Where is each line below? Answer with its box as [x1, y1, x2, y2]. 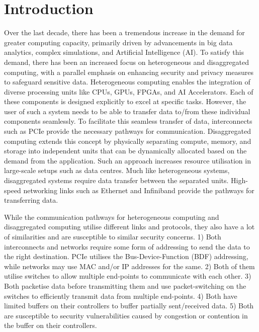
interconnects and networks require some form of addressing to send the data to [4, 241, 250, 252]
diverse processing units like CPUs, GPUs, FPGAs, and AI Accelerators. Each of [4, 86, 253, 97]
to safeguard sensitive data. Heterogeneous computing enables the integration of [4, 76, 250, 87]
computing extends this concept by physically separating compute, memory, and [4, 135, 251, 146]
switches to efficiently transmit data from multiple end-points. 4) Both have [4, 290, 237, 301]
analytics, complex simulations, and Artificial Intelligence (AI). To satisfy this [4, 47, 244, 57]
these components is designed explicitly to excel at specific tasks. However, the [4, 96, 246, 107]
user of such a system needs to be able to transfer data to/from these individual [4, 106, 250, 116]
